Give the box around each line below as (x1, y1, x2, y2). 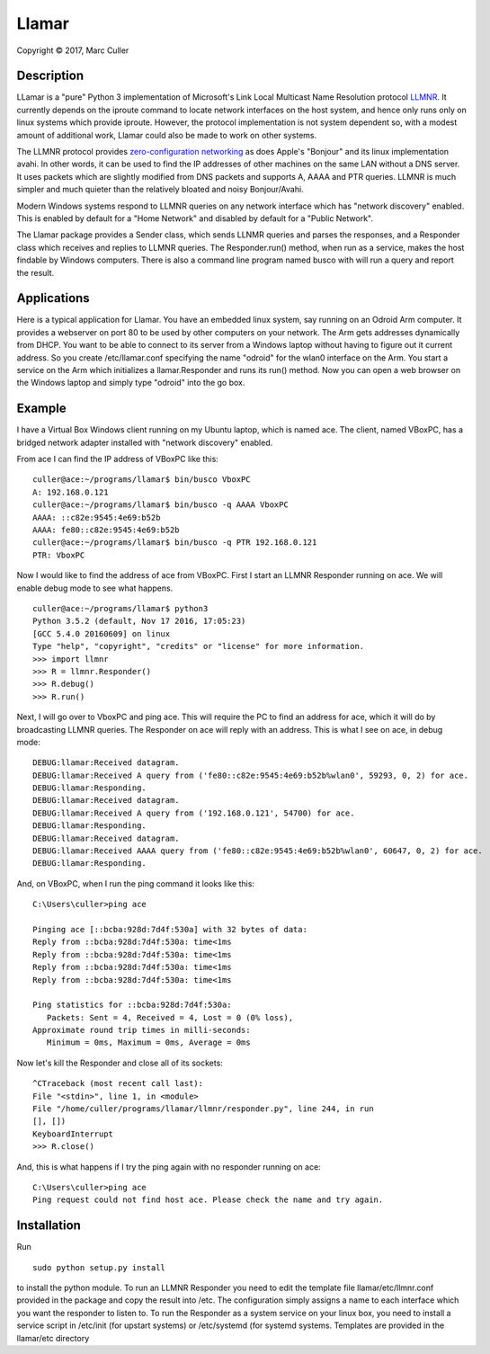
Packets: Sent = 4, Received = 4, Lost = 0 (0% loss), (46, 1012, 294, 1022)
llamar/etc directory (16, 1332, 90, 1343)
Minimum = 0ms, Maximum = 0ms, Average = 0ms (46, 1038, 251, 1047)
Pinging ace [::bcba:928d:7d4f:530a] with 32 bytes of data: (32, 924, 307, 934)
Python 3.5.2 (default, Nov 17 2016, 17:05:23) (32, 616, 246, 627)
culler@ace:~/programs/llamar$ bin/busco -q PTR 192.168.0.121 (32, 538, 317, 548)
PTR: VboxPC (32, 549, 85, 560)
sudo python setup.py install (32, 1262, 166, 1272)
